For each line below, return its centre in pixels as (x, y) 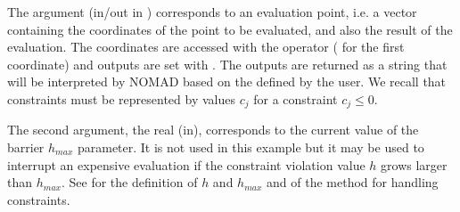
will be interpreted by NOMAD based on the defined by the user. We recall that (227, 82)
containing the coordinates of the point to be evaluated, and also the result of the (230, 29)
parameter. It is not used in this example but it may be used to (251, 147)
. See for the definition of (129, 182)
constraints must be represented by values (121, 98)
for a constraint (296, 98)
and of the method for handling (353, 182)
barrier (26, 147)
